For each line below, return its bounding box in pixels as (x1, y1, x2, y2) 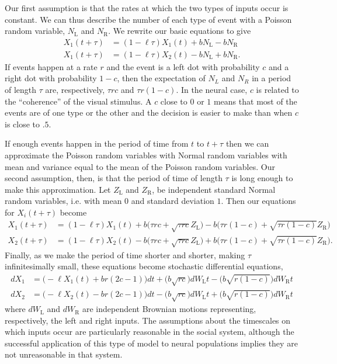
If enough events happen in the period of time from (5, 137, 189, 150)
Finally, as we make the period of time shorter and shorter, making (5, 248, 245, 261)
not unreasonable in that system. (5, 348, 123, 360)
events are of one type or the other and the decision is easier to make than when (5, 106, 293, 119)
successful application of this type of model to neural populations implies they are (5, 337, 298, 349)
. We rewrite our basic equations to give (108, 25, 251, 37)
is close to (5, 117, 40, 130)
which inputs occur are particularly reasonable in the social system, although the (5, 325, 294, 338)
